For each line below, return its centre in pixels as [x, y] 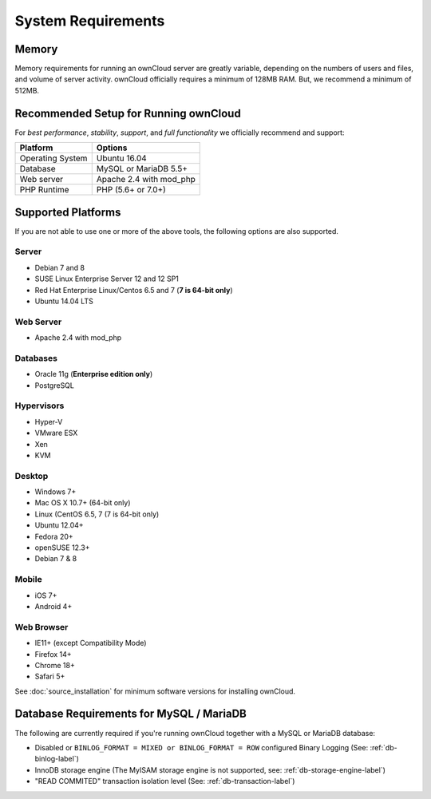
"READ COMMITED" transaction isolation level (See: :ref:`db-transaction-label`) [165, 781]
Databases [36, 358]
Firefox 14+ [53, 654]
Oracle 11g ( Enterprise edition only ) [94, 374]
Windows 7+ [55, 492]
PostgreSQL [55, 385]
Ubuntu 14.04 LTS [64, 301]
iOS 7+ [46, 595]
